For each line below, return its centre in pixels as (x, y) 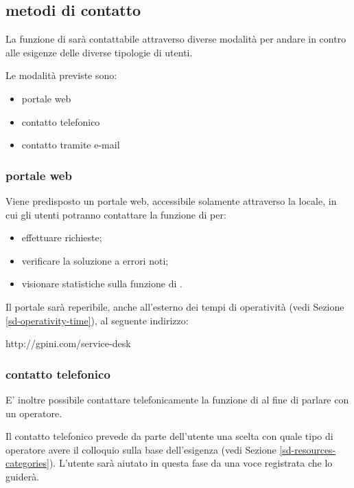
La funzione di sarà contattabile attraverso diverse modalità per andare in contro (176, 39)
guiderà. (23, 476)
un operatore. (34, 413)
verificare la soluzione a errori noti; (95, 260)
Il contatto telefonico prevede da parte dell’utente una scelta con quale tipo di (169, 436)
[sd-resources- (308, 449)
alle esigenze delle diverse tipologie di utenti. (99, 52)
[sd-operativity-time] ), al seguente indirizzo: (97, 320)
